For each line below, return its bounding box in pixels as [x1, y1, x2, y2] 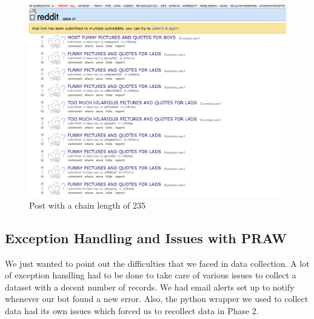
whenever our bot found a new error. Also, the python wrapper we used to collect [5, 292, 309, 305]
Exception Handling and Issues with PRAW [5, 228, 287, 247]
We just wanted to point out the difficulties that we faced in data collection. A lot [5, 257, 310, 269]
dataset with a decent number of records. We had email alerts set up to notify [5, 280, 295, 293]
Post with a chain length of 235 [29, 198, 145, 211]
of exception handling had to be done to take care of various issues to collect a [5, 269, 296, 281]
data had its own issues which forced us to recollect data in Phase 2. [5, 304, 259, 317]
